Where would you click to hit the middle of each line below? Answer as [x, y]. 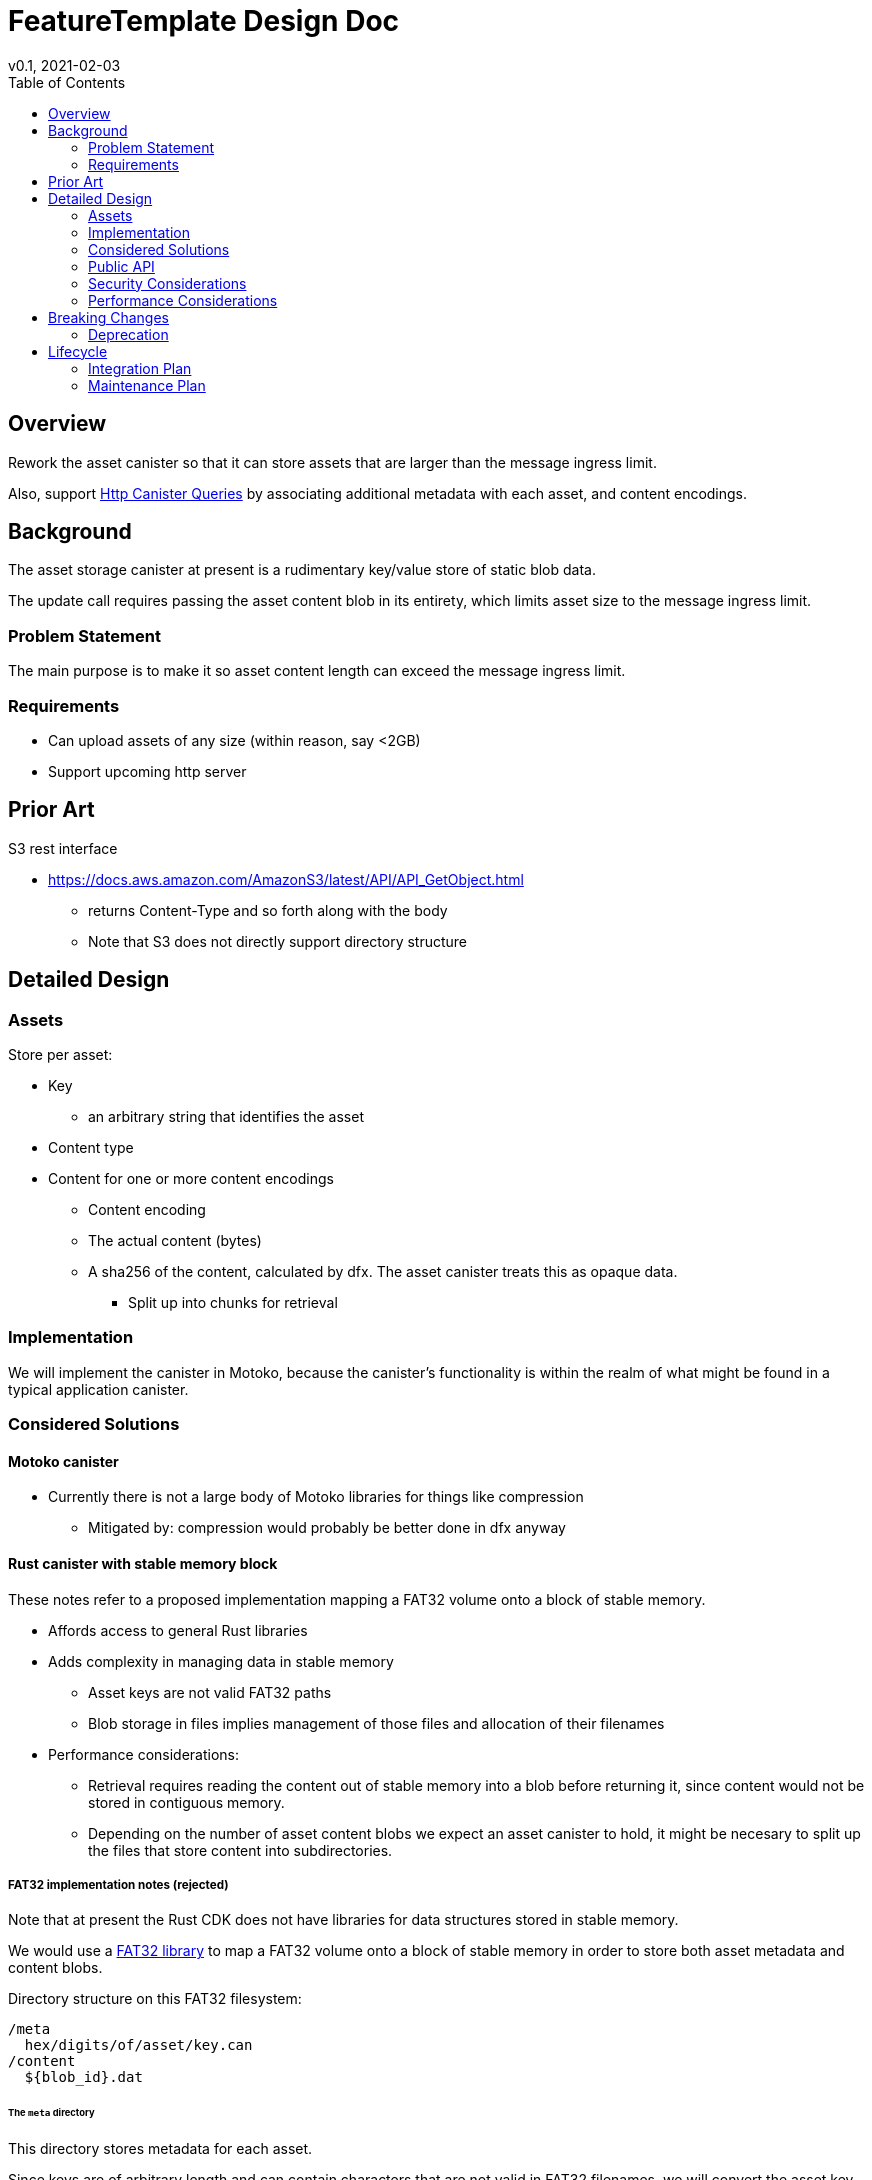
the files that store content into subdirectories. [240, 1850]
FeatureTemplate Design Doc [204, 21]
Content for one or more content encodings [191, 1178]
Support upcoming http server [147, 771]
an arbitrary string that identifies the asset [226, 1116]
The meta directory [51, 2113]
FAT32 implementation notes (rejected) [118, 1884]
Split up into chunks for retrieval [233, 1302]
